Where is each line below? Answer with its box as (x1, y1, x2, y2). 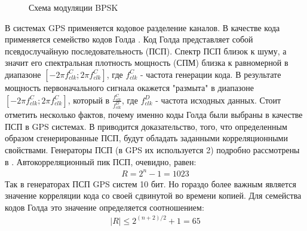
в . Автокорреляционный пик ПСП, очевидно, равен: (5, 155, 197, 168)
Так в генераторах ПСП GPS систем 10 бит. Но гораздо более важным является (5, 177, 296, 190)
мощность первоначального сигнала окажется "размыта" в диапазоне (5, 81, 254, 93)
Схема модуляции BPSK (29, 1, 118, 13)
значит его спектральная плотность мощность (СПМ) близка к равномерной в (5, 56, 288, 69)
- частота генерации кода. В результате (140, 68, 281, 80)
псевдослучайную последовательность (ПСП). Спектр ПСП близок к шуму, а (5, 44, 287, 57)
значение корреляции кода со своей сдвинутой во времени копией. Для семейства (5, 189, 302, 202)
